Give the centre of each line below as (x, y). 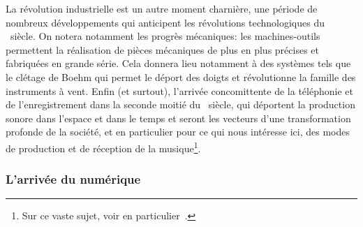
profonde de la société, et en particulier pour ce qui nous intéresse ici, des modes (178, 132)
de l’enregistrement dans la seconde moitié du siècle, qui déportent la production (180, 104)
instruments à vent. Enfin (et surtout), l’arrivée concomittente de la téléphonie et (179, 90)
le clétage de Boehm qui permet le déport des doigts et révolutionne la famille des (181, 76)
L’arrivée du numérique (73, 179)
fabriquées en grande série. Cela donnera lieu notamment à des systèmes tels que (178, 63)
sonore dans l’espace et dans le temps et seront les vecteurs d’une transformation (178, 118)
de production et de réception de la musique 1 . (103, 147)
